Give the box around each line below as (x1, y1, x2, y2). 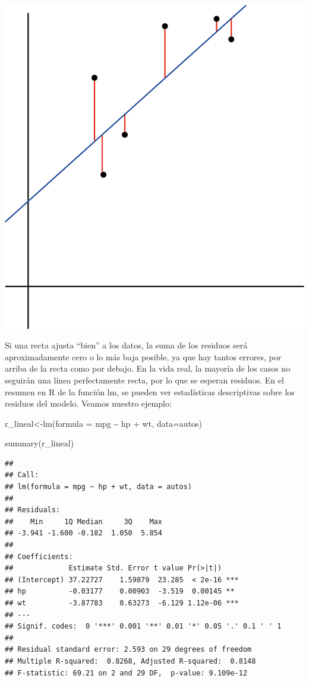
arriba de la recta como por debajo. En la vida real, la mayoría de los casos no (5, 362, 291, 375)
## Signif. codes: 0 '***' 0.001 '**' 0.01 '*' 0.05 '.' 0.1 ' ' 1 (5, 622, 282, 631)
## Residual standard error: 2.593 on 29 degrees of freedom (5, 645, 252, 654)
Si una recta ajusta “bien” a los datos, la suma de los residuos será (5, 339, 248, 351)
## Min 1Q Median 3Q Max (5, 517, 162, 526)
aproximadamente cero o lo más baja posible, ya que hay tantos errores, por (5, 350, 282, 363)
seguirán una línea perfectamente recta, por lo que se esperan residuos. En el (5, 373, 284, 386)
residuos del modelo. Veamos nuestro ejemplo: (5, 397, 172, 410)
